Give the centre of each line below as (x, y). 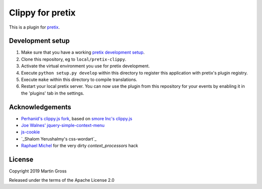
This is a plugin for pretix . (34, 27)
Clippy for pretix (42, 13)
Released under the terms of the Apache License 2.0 (62, 180)
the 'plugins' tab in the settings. (53, 93)
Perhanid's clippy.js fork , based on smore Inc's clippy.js (77, 118)
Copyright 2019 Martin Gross (38, 171)
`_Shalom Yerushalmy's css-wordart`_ (59, 139)
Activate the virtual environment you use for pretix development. (85, 66)
